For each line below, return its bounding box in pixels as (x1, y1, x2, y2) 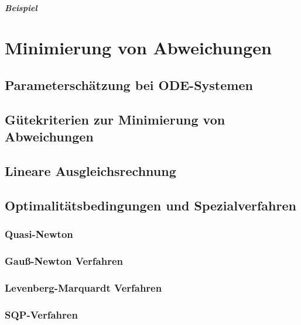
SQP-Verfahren (5, 307, 78, 321)
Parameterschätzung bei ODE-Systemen (5, 75, 253, 94)
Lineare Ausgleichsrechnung (5, 161, 176, 179)
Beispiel (5, 1, 37, 13)
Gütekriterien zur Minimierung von (5, 110, 225, 128)
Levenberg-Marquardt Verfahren (5, 280, 162, 295)
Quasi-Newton (5, 227, 73, 241)
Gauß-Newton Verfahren (5, 253, 123, 268)
